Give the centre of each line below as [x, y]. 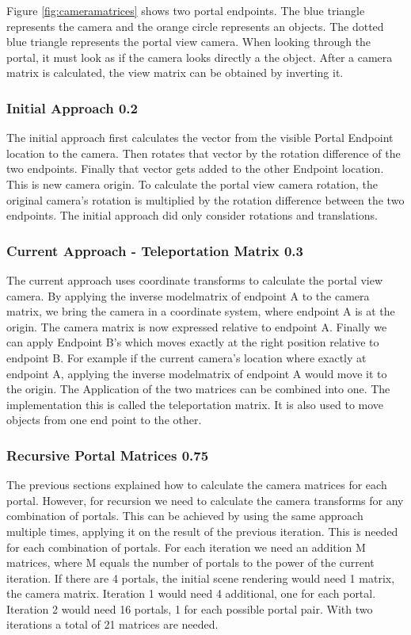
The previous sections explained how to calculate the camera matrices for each [197, 485]
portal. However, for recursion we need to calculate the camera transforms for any [205, 500]
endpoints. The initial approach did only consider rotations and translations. [192, 215]
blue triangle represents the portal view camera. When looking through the [189, 42]
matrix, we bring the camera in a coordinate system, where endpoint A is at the [201, 311]
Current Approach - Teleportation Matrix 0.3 [155, 250]
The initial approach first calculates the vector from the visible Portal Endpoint [200, 138]
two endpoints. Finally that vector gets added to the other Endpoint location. [195, 168]
